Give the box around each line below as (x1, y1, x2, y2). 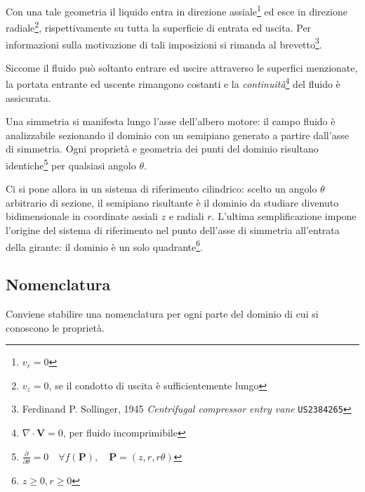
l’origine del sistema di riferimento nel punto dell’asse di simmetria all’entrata (6, 223, 340, 237)
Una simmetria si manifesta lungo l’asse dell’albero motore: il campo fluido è (6, 114, 336, 129)
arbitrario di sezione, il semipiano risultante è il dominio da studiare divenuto (6, 195, 339, 209)
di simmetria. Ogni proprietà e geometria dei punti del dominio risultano (6, 141, 319, 156)
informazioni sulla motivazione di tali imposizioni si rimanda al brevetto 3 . (6, 34, 322, 51)
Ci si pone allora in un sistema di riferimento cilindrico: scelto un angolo (6, 181, 317, 196)
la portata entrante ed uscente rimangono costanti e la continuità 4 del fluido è (6, 75, 340, 91)
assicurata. (6, 90, 51, 105)
